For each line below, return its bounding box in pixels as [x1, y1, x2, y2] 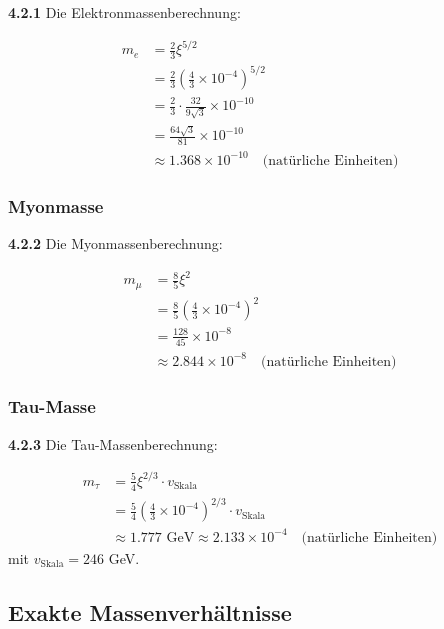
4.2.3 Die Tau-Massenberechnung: [8, 433, 218, 454]
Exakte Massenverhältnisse [8, 596, 292, 627]
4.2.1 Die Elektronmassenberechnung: [8, 2, 241, 22]
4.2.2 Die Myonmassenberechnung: [8, 233, 223, 254]
